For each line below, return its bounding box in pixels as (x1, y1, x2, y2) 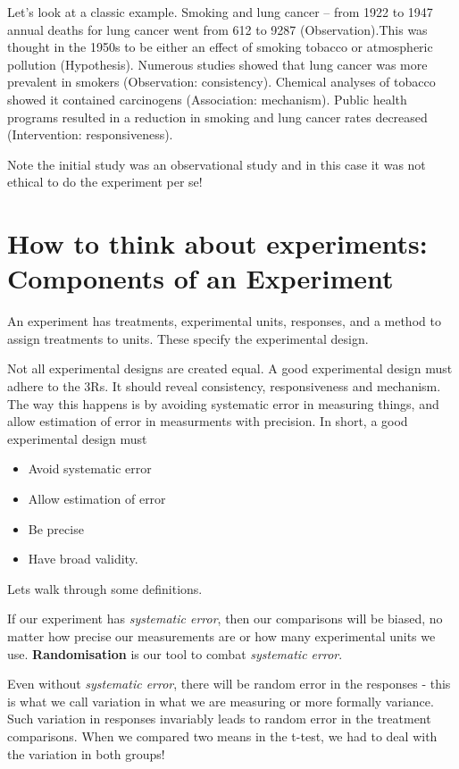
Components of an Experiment (7, 260, 394, 297)
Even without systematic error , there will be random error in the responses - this (7, 674, 451, 693)
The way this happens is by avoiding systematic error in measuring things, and (7, 394, 439, 413)
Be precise (28, 519, 84, 538)
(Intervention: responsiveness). (7, 125, 173, 144)
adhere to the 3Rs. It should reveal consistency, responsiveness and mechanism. (7, 377, 441, 396)
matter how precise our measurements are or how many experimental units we (7, 626, 436, 645)
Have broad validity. (28, 549, 138, 568)
